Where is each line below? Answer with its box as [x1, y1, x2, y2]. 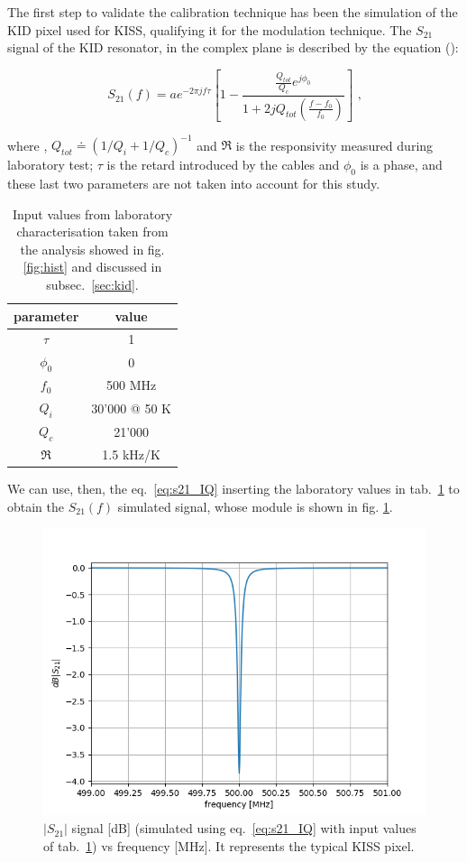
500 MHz [106, 375, 157, 394]
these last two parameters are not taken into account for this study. [7, 173, 380, 192]
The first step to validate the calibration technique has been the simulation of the [7, 3, 458, 21]
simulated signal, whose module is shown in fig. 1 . [117, 496, 393, 515]
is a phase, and [360, 155, 443, 174]
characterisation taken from [16, 222, 169, 241]
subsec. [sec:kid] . [46, 274, 139, 293]
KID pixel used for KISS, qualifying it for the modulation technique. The [7, 20, 412, 39]
